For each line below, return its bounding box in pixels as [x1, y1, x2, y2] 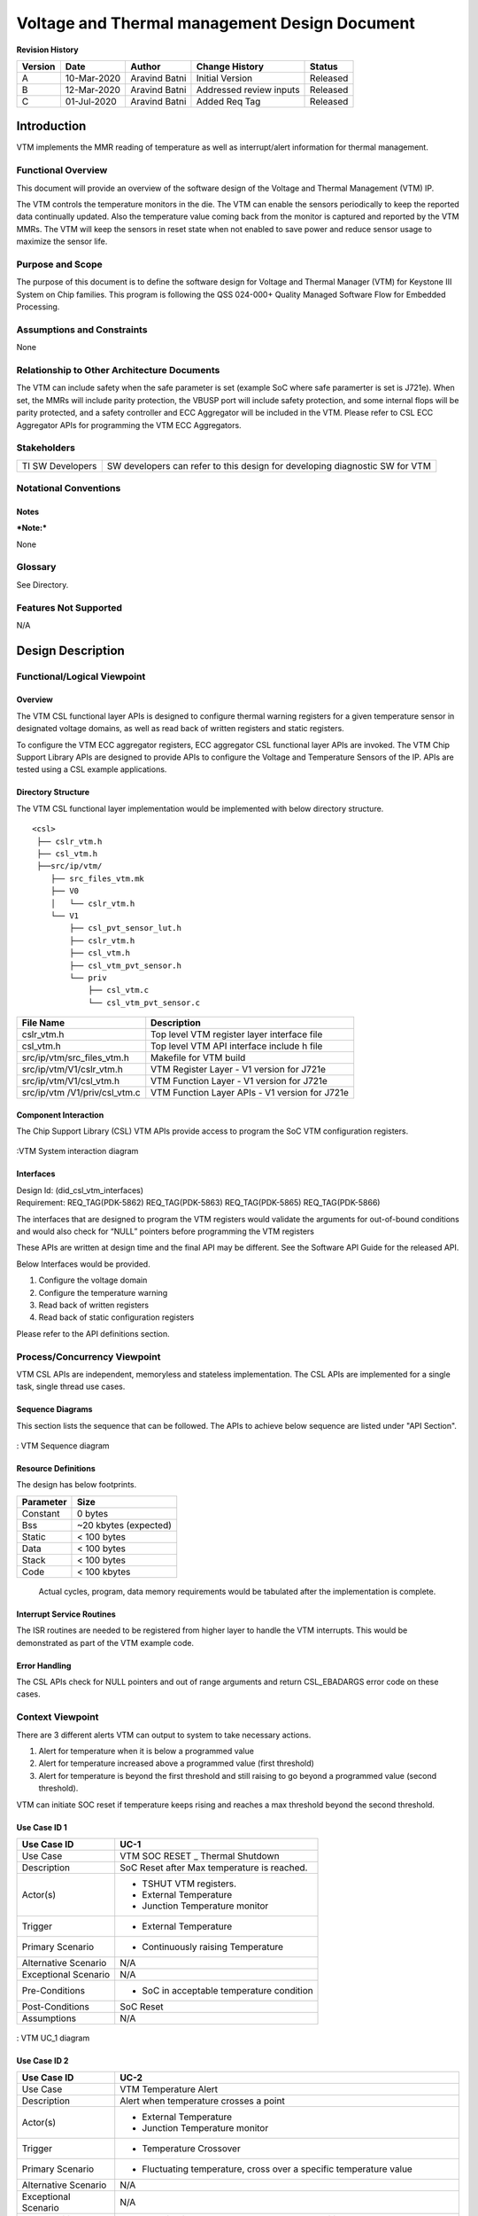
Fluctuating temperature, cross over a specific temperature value [142, 2163, 413, 2175]
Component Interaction [16, 1109, 104, 1120]
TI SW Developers [21, 459, 97, 472]
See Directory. [16, 579, 69, 589]
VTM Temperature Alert [119, 2083, 219, 2095]
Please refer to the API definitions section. [16, 1328, 170, 1338]
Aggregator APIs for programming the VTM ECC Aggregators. [16, 419, 243, 430]
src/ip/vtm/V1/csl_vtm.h [21, 1075, 119, 1088]
